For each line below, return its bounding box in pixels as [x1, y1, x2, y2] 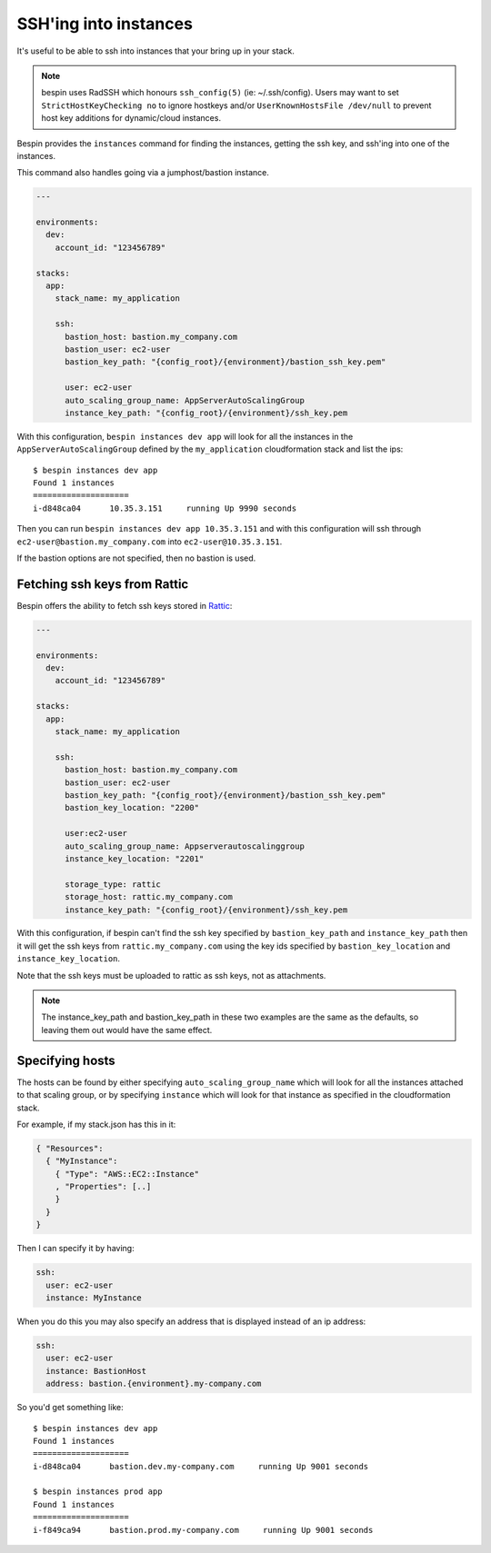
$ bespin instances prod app [33, 1487, 163, 1497]
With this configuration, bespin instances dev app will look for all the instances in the [16, 431, 354, 442]
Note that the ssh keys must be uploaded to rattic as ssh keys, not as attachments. [16, 970, 326, 981]
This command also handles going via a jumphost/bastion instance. [16, 167, 270, 178]
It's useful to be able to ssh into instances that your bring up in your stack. [16, 45, 295, 56]
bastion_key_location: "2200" [65, 802, 200, 813]
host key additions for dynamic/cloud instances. [41, 113, 222, 124]
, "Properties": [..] [55, 1181, 152, 1192]
